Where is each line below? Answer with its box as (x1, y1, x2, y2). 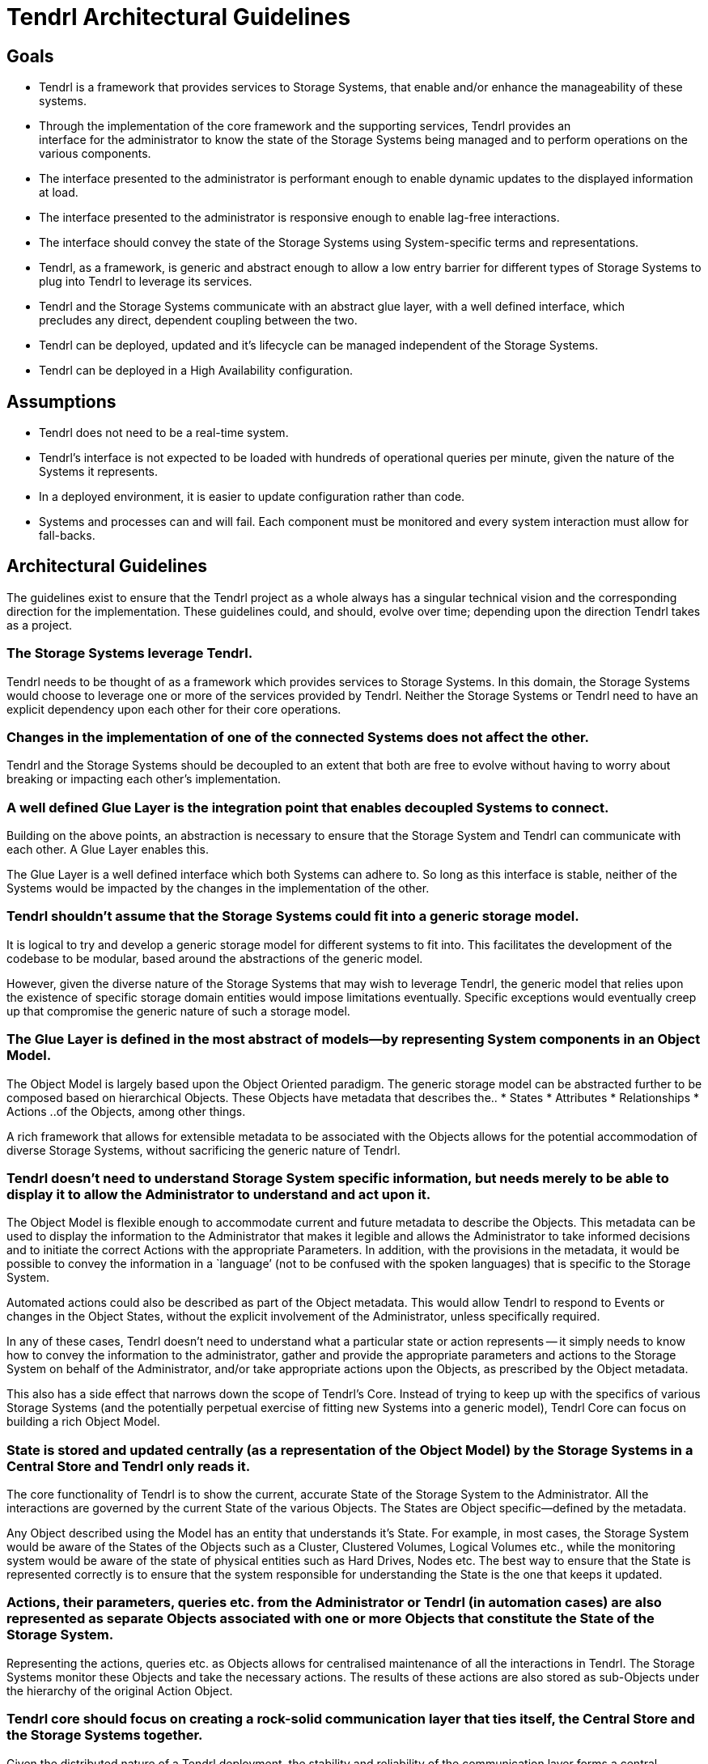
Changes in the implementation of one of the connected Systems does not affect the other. (6, 728, 590, 745)
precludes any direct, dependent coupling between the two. (39, 313, 358, 328)
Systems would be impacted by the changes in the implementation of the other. (6, 881, 430, 896)
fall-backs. (39, 528, 95, 543)
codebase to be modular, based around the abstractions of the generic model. (6, 951, 423, 965)
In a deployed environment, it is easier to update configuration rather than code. (39, 490, 465, 504)
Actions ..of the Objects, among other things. (6, 1104, 246, 1118)
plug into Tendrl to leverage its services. (39, 274, 252, 289)
